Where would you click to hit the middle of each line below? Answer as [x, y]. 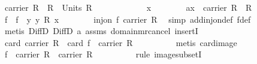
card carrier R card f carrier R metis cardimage [121, 42]
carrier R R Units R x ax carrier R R [128, 7]
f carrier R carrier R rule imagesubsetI [103, 54]
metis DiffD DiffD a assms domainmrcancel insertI [101, 31]
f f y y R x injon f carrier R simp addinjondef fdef [128, 19]
